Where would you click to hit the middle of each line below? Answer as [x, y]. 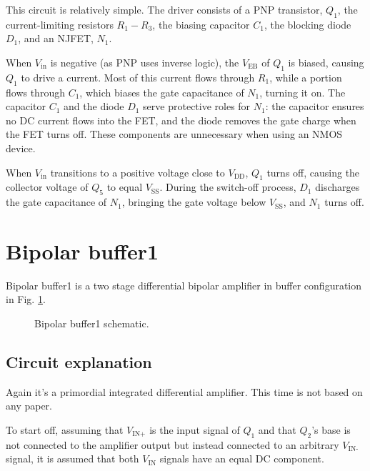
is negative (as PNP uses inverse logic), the [145, 62]
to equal [125, 187]
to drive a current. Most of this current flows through [138, 77]
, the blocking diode [307, 24]
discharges [337, 187]
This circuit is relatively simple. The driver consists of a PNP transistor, [164, 9]
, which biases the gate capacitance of [162, 92]
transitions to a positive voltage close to [137, 172]
